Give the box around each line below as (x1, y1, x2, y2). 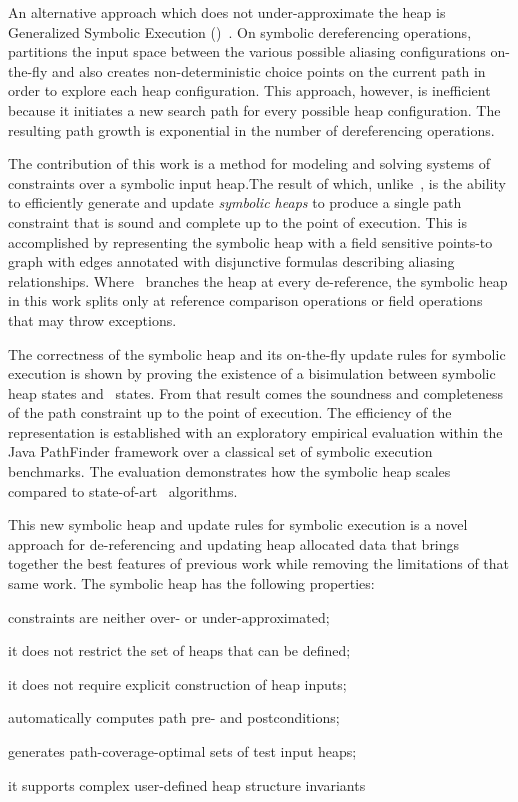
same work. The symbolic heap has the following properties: (8, 573, 375, 594)
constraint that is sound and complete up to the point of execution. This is (8, 211, 467, 232)
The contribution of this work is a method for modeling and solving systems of (8, 153, 491, 174)
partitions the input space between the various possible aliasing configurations (8, 41, 486, 62)
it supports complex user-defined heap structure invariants (8, 774, 366, 795)
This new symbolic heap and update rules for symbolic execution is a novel (8, 514, 468, 535)
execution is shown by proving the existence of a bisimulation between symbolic (8, 363, 496, 384)
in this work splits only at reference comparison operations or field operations (8, 290, 483, 311)
